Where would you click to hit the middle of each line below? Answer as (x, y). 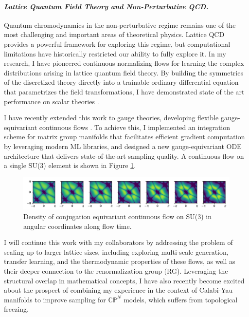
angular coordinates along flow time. (78, 226)
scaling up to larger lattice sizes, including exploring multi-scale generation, (116, 252)
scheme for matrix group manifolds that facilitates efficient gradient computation (124, 137)
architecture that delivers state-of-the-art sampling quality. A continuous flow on (124, 156)
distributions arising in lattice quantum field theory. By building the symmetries (124, 72)
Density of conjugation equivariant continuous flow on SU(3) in (117, 216)
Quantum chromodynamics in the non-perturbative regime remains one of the (120, 25)
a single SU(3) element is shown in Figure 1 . (70, 165)
